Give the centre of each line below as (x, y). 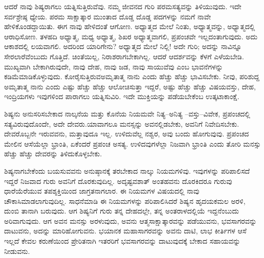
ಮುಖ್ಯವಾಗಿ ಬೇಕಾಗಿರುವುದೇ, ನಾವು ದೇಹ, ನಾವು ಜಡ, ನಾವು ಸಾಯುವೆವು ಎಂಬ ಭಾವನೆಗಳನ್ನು (114, 66)
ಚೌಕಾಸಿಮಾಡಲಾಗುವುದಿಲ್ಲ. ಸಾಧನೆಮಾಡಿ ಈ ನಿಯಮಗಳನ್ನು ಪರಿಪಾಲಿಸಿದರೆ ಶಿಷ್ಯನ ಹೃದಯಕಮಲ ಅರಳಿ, (125, 201)
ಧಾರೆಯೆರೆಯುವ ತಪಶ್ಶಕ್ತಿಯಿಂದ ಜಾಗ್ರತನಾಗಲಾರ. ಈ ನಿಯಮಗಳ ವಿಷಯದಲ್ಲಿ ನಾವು (102, 191)
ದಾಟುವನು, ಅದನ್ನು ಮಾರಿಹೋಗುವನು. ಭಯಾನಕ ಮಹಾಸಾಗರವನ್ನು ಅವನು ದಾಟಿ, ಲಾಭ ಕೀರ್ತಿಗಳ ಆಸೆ (125, 231)
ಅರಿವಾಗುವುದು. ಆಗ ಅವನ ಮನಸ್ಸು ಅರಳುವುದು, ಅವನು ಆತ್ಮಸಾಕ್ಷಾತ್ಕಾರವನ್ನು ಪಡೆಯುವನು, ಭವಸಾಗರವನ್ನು (130, 220)
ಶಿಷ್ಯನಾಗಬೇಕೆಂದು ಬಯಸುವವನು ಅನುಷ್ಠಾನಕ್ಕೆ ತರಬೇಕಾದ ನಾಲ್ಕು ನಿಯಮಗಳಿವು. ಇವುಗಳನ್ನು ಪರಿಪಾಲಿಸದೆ (127, 170)
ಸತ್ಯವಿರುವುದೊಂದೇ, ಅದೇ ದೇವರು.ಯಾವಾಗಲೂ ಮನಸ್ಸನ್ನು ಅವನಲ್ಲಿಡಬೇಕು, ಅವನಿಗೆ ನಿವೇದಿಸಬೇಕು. (122, 123)
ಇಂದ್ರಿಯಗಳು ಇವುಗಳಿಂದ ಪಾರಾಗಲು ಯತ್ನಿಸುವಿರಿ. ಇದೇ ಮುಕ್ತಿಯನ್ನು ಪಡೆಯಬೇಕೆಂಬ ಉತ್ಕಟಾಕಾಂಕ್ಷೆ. (122, 96)
